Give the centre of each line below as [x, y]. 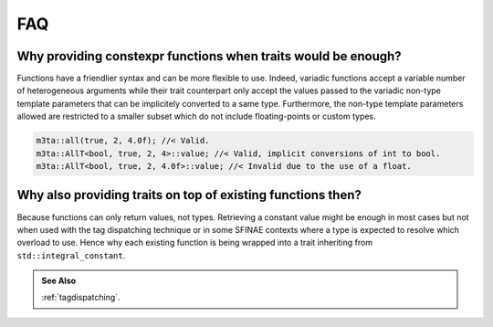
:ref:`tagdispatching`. [81, 298]
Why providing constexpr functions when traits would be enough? [209, 56]
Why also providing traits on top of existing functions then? [189, 195]
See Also [59, 281]
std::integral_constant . [71, 255]
